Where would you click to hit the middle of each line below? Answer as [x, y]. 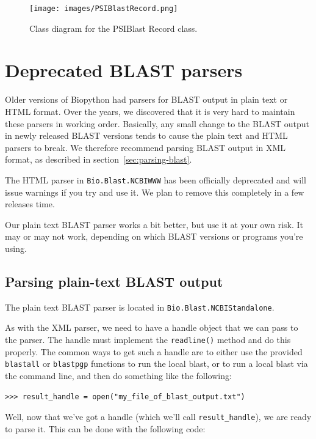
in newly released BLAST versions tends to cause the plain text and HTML [146, 135]
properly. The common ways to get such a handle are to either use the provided [154, 351]
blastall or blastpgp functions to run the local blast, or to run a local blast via [156, 363]
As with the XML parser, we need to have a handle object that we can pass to [152, 327]
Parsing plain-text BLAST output [114, 281]
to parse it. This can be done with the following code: [105, 428]
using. [16, 248]
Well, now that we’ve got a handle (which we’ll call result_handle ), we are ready [158, 417]
